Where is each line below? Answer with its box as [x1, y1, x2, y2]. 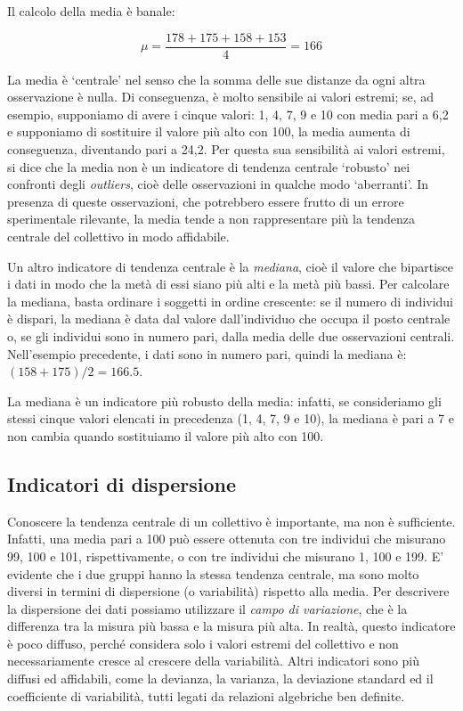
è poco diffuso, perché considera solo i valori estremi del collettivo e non [7, 633, 399, 652]
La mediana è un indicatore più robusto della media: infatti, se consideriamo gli [7, 391, 442, 410]
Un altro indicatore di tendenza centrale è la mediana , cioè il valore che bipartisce [7, 257, 454, 275]
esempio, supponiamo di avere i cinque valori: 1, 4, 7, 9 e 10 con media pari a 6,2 [7, 104, 449, 123]
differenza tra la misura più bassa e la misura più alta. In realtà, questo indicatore [7, 617, 456, 635]
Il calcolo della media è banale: [7, 2, 175, 20]
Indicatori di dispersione [7, 470, 237, 497]
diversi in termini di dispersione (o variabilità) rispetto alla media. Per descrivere [7, 582, 450, 601]
